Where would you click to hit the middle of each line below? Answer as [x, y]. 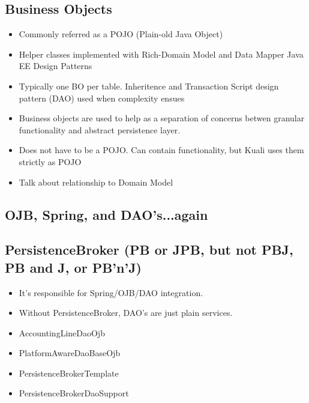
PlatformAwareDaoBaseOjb [70, 353]
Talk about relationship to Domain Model [96, 182]
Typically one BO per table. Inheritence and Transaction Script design [149, 86]
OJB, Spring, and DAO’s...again [106, 214]
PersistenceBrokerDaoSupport [74, 393]
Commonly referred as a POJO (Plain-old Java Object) [121, 34]
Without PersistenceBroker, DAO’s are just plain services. [126, 313]
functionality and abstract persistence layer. [100, 129]
